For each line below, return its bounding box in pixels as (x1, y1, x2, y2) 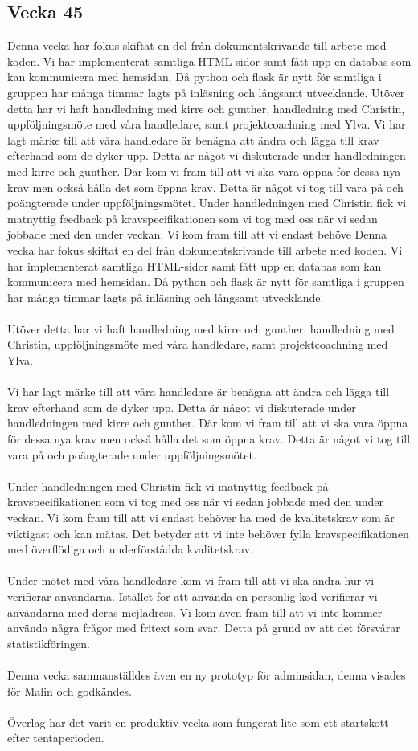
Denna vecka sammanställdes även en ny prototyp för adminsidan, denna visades (7, 666, 406, 683)
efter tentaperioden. (7, 729, 104, 746)
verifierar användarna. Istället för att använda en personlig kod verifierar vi (7, 587, 378, 604)
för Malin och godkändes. (7, 682, 132, 699)
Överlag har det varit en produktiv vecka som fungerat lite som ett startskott (7, 713, 389, 730)
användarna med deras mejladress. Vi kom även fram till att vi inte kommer (7, 603, 383, 620)
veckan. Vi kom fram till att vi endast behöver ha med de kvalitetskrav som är (7, 509, 395, 526)
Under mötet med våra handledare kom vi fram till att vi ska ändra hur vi (7, 572, 375, 589)
